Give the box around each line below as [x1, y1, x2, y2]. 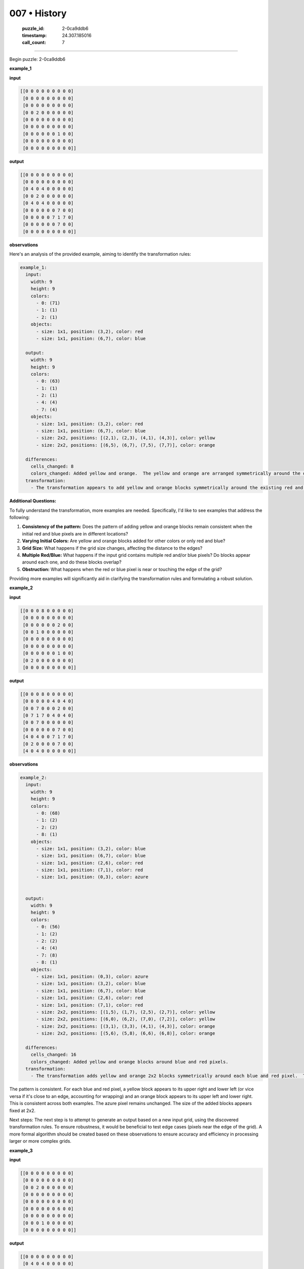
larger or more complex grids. [9, 1138, 72, 1144]
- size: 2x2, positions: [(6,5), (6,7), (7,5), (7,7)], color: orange [36, 442, 215, 448]
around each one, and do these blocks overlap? [22, 559, 122, 565]
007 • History [9, 8, 67, 19]
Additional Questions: [9, 498, 57, 504]
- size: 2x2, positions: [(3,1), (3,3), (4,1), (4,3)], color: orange [36, 1023, 215, 1029]
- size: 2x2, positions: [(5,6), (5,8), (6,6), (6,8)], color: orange [36, 1030, 215, 1037]
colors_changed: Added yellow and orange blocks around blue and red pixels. [30, 1059, 229, 1064]
